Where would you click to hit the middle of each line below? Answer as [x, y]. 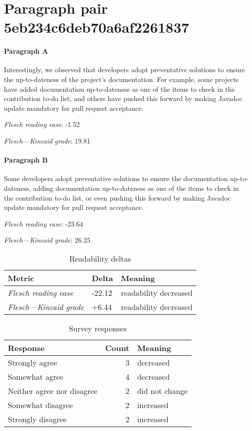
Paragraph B [26, 160]
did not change [162, 390]
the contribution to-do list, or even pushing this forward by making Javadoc [117, 197]
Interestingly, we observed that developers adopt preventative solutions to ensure [125, 70]
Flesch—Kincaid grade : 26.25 [47, 240]
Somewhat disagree [40, 405]
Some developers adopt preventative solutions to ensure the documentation [116, 178]
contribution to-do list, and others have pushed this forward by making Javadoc [123, 98]
